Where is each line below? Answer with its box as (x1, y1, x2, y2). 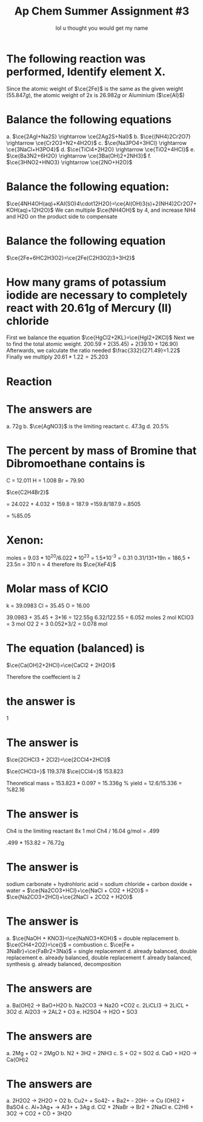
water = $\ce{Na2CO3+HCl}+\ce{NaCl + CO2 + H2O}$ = (6, 887, 149, 894)
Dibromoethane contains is (6, 456, 145, 470)
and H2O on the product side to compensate (6, 212, 118, 220)
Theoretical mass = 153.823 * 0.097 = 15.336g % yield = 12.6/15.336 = (6, 779, 182, 786)
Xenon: (6, 533, 44, 547)
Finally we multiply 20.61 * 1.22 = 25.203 (6, 353, 108, 360)
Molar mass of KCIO (6, 582, 109, 596)
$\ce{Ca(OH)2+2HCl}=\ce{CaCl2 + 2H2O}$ (6, 661, 116, 669)
